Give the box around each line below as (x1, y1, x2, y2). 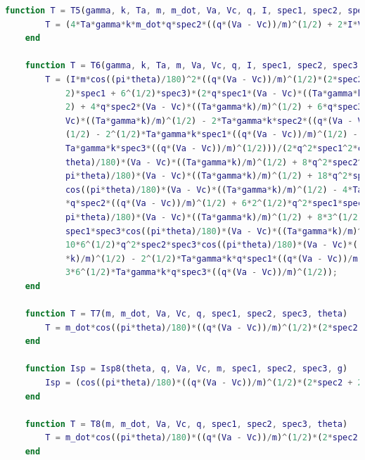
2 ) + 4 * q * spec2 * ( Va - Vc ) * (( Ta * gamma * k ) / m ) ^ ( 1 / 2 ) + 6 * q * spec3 (65, 102, 363, 113)
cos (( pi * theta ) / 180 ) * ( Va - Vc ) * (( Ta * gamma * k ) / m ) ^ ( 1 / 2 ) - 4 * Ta (65, 184, 363, 195)
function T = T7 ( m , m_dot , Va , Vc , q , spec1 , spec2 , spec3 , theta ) (25, 309, 348, 319)
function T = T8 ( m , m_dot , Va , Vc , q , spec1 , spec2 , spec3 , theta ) (25, 419, 348, 429)
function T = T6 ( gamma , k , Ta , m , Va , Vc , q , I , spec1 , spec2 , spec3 (25, 60, 358, 71)
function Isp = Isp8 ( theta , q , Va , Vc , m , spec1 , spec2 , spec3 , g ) (25, 364, 348, 374)
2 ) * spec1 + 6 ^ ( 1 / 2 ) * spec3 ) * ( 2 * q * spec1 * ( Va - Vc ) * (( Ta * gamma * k (65, 88, 363, 98)
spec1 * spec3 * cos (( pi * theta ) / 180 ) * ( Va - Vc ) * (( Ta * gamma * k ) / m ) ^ (65, 226, 363, 236)
